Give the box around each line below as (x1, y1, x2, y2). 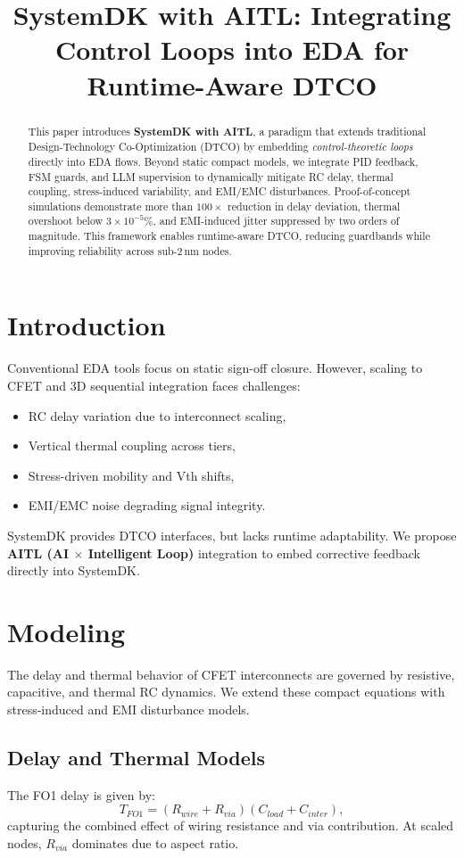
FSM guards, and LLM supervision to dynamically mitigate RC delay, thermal (28, 169, 394, 184)
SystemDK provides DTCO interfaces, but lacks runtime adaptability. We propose (7, 525, 457, 544)
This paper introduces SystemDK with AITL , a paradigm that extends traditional (28, 123, 427, 139)
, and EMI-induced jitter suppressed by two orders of (153, 213, 400, 228)
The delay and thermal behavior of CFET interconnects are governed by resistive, (7, 664, 455, 683)
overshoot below (28, 213, 104, 228)
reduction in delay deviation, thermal (228, 198, 401, 213)
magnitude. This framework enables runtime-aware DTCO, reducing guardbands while (28, 228, 430, 243)
